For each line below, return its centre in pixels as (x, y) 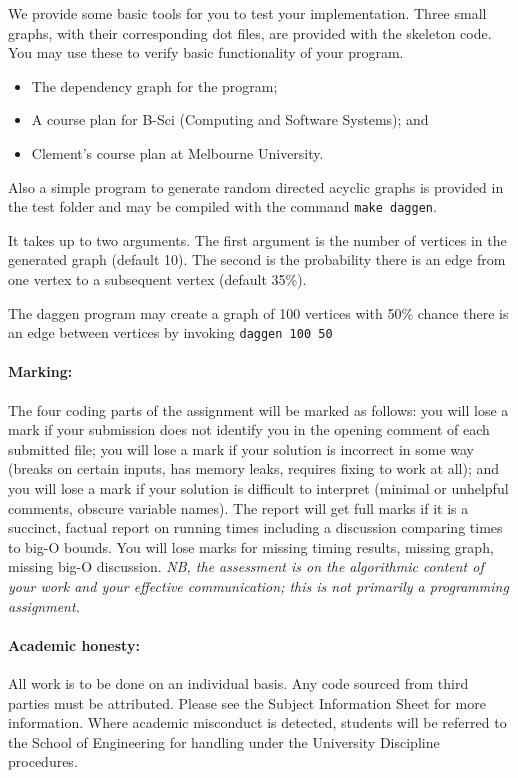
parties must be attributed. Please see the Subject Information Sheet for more (247, 702)
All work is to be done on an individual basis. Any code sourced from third (238, 682)
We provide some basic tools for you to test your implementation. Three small (247, 13)
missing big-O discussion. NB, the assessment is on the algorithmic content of (246, 566)
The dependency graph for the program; (154, 85)
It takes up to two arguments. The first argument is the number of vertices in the (257, 239)
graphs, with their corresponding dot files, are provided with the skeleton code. (250, 32)
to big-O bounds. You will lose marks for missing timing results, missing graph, (251, 546)
